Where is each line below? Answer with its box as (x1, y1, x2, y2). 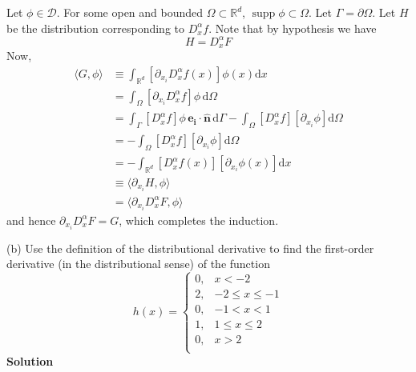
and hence (6, 211, 56, 228)
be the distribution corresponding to (6, 19, 184, 36)
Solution (6, 352, 54, 369)
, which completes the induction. (119, 211, 279, 228)
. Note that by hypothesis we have (208, 19, 377, 36)
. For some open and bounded (56, 4, 204, 20)
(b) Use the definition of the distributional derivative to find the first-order (6, 239, 374, 256)
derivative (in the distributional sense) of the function (6, 255, 270, 272)
